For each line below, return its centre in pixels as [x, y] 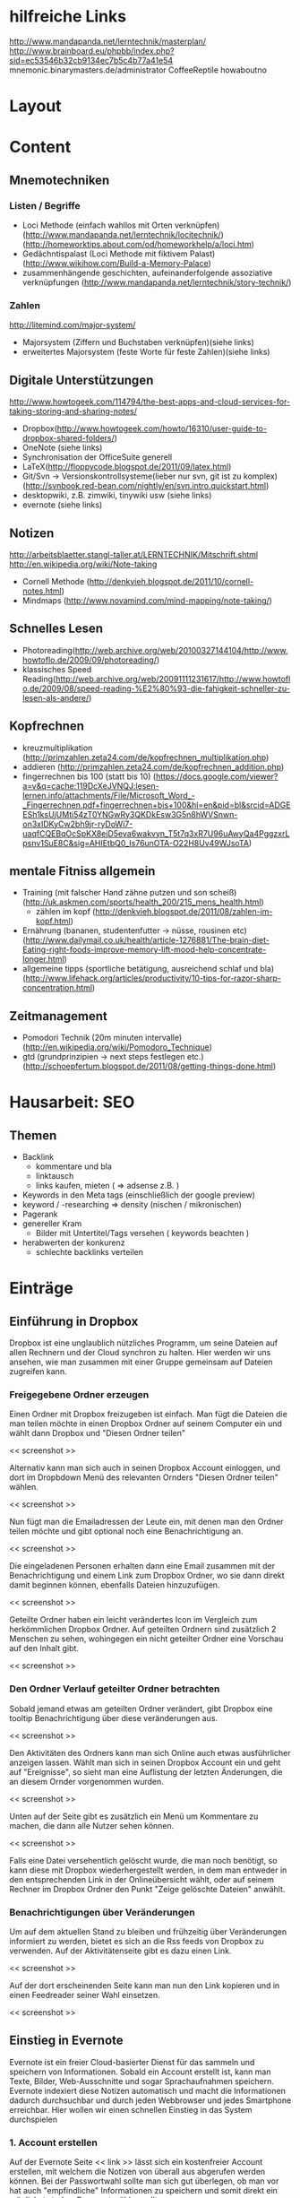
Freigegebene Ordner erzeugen [79, 1395]
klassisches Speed [57, 669]
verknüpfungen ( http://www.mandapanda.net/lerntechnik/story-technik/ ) [157, 282]
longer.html [43, 959]
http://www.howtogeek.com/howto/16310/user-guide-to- [162, 428]
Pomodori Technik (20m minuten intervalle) [102, 1038]
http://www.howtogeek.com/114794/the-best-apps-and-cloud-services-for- [150, 402]
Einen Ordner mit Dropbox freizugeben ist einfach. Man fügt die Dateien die [149, 1415]
